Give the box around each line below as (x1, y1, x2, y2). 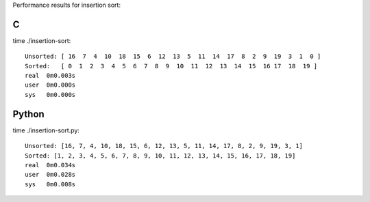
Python (12, 108, 45, 119)
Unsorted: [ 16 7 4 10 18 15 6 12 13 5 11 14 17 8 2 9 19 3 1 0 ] (25, 53, 321, 61)
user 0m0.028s (25, 171, 76, 179)
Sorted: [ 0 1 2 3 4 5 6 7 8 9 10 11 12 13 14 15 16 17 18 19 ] (25, 62, 318, 70)
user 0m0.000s (25, 81, 76, 89)
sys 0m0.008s (25, 180, 76, 188)
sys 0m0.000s (25, 91, 76, 98)
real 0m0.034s (25, 161, 76, 169)
